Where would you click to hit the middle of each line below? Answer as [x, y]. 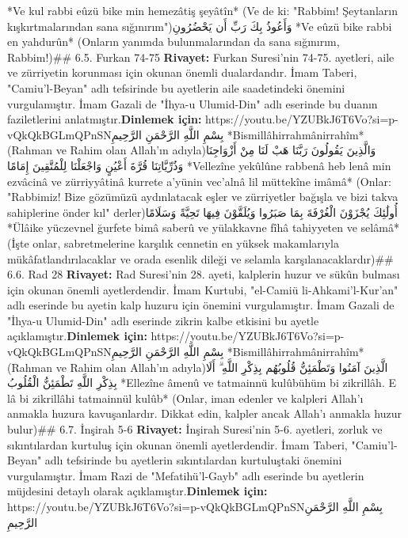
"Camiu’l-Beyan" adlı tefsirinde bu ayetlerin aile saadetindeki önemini [176, 87]
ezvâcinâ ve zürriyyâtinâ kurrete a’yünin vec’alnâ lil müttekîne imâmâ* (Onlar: [199, 181]
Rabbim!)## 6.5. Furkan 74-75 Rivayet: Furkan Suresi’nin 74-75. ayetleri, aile [201, 57]
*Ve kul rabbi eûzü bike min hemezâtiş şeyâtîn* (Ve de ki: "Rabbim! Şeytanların [202, 10]
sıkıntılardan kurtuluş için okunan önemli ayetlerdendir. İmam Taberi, [177, 444]
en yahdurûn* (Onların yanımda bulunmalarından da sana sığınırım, [173, 42]
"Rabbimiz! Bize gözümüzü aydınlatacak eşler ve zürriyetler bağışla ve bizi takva [203, 197]
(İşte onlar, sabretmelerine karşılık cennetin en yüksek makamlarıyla [173, 242]
